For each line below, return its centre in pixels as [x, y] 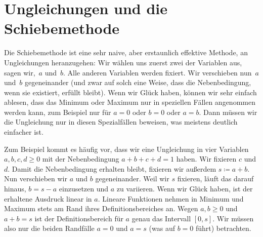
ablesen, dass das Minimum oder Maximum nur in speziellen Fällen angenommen [130, 102]
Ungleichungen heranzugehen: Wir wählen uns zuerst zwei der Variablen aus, [123, 62]
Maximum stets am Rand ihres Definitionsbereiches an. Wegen [101, 208]
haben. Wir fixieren [206, 159]
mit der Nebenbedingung [81, 159]
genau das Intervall [161, 218]
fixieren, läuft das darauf [215, 179]
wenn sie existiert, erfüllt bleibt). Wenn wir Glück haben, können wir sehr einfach [130, 92]
